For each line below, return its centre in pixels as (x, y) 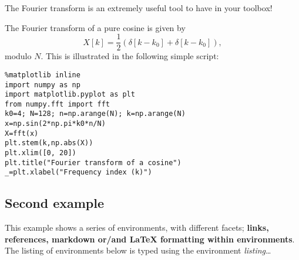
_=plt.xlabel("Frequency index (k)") (78, 172)
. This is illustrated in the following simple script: (130, 56)
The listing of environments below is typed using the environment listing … (138, 250)
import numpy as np (43, 85)
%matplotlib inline (43, 75)
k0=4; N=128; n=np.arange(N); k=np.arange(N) (95, 114)
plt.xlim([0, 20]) (41, 153)
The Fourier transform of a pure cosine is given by (95, 27)
